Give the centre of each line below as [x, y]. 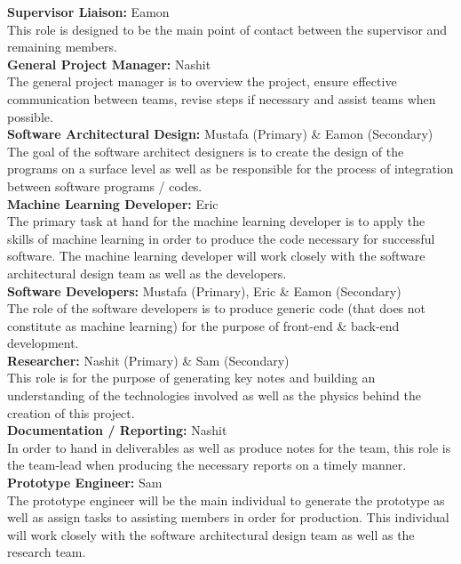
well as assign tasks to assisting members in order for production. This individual [228, 517]
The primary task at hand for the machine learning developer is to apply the [216, 221]
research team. [47, 552]
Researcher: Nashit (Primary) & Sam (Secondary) [148, 360]
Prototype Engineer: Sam [85, 483]
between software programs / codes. [105, 185]
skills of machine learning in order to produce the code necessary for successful [221, 238]
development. [43, 343]
